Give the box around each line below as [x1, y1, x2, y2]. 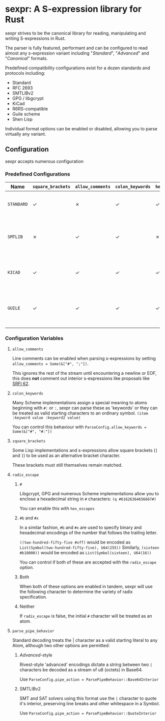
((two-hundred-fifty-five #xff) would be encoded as [19, 540, 131, 545]
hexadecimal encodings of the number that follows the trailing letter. [19, 530, 158, 536]
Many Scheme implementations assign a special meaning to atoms [12, 400, 147, 406]
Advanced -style [19, 652, 53, 658]
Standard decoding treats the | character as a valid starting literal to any [12, 637, 158, 643]
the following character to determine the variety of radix [19, 589, 133, 595]
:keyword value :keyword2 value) [12, 416, 81, 421]
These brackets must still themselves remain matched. [12, 462, 123, 468]
